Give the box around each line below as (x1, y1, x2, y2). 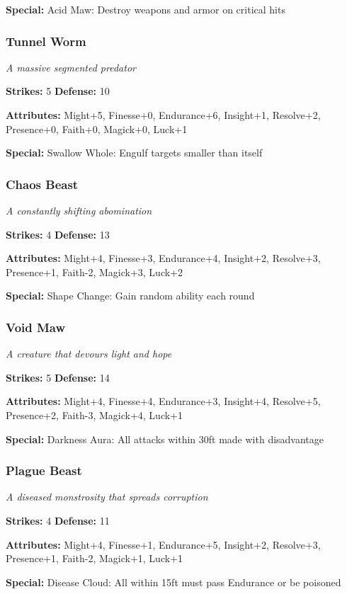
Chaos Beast (6, 175, 79, 193)
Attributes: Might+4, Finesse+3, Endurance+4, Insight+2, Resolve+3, (6, 251, 321, 265)
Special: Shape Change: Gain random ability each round (6, 288, 255, 303)
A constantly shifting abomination (6, 203, 152, 217)
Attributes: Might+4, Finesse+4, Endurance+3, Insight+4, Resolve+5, (6, 394, 321, 409)
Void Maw (6, 318, 66, 336)
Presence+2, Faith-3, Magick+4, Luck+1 (6, 407, 183, 422)
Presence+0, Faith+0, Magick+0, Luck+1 (6, 121, 188, 136)
